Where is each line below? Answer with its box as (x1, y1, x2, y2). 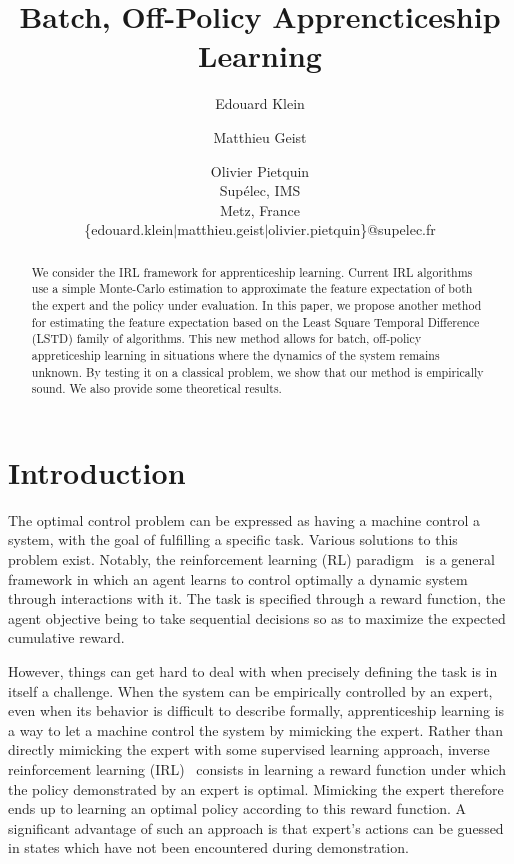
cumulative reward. (8, 627, 125, 648)
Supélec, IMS (219, 180, 301, 201)
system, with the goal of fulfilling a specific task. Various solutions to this (8, 529, 458, 550)
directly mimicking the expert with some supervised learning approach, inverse (8, 739, 490, 760)
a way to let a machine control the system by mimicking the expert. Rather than (8, 719, 504, 740)
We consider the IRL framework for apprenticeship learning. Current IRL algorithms (31, 263, 473, 280)
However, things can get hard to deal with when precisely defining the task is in (8, 661, 498, 682)
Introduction (8, 451, 186, 492)
